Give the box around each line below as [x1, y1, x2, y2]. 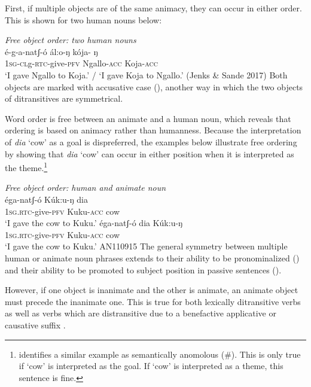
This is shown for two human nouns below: [5, 13, 162, 26]
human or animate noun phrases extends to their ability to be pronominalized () [5, 251, 300, 264]
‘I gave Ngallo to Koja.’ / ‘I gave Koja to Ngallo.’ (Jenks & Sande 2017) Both [5, 68, 288, 81]
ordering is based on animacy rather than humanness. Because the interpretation [5, 124, 301, 136]
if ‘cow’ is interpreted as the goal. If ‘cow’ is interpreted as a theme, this [19, 359, 283, 372]
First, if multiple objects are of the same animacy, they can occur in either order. [5, 2, 302, 14]
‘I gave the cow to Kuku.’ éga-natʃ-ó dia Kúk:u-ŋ [5, 217, 183, 229]
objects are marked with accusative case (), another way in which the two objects [5, 80, 303, 93]
